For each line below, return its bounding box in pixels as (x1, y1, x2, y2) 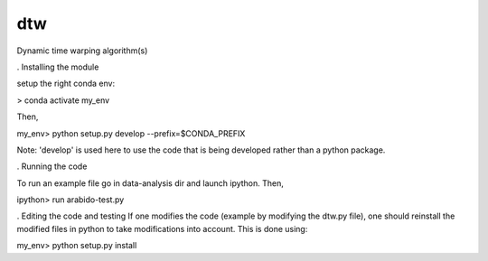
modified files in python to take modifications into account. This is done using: (16, 223, 308, 234)
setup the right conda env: (16, 78, 116, 89)
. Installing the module (16, 61, 99, 72)
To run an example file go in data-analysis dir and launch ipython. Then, (16, 177, 285, 189)
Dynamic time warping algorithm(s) (16, 45, 148, 56)
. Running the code (16, 161, 88, 172)
